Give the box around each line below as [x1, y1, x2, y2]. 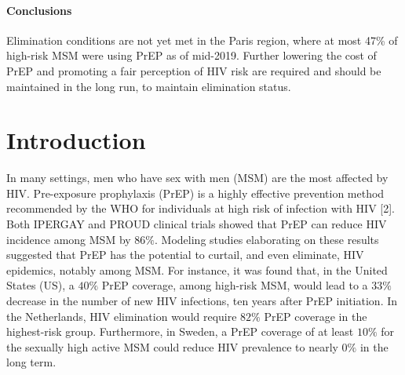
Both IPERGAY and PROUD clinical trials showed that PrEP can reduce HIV [6, 216, 387, 232]
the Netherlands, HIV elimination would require [6, 308, 237, 324]
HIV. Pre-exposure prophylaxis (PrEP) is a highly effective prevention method [6, 184, 385, 201]
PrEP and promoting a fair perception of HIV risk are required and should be [6, 62, 381, 78]
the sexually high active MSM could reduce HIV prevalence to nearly [6, 338, 338, 355]
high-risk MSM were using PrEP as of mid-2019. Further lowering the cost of [6, 47, 377, 64]
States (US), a [6, 277, 75, 293]
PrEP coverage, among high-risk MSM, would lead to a [101, 277, 368, 293]
